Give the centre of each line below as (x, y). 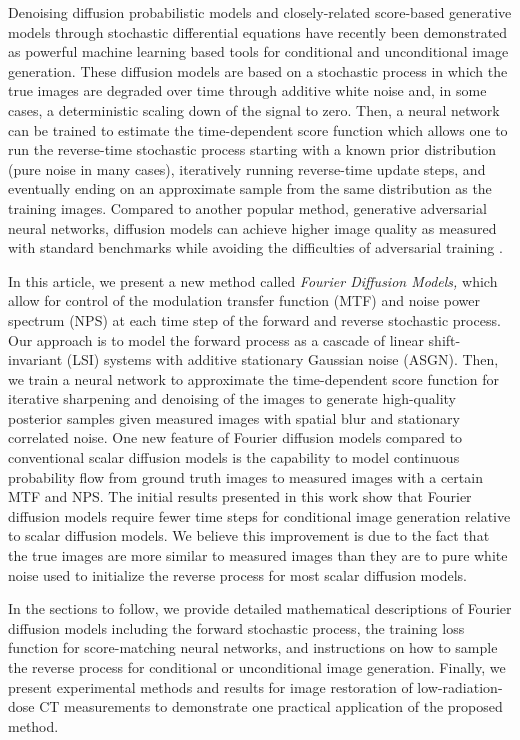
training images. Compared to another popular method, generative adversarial (247, 207)
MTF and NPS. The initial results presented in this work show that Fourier (240, 496)
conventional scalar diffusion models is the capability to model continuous (234, 457)
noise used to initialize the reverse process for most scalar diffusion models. (237, 574)
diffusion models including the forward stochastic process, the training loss (236, 627)
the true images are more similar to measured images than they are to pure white (258, 555)
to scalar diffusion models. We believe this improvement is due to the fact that (249, 535)
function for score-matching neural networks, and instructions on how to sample (253, 647)
